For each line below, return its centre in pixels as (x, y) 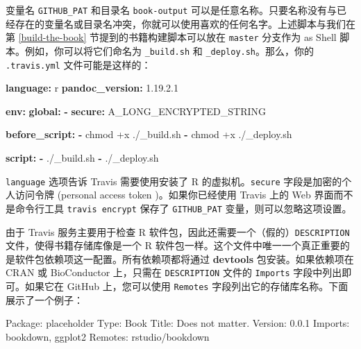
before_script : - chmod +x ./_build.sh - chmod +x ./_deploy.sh (149, 134)
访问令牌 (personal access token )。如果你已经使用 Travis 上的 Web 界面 (174, 195)
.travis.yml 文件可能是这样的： (78, 64)
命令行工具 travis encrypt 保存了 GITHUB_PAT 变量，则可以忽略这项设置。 (183, 208)
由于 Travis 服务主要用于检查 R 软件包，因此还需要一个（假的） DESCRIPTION (178, 231)
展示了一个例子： (44, 299)
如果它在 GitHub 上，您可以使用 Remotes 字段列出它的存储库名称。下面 (186, 286)
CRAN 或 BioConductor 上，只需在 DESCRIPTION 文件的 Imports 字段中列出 (174, 272)
